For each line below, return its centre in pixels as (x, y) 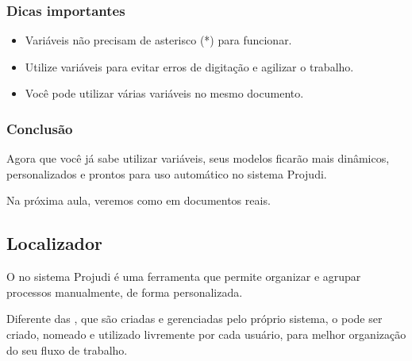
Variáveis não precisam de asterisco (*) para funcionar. (158, 40)
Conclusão (40, 128)
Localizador (55, 243)
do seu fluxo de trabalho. (67, 349)
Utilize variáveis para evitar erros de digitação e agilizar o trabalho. (189, 66)
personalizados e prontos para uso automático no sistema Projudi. (167, 173)
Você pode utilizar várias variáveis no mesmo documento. (164, 93)
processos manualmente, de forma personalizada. (125, 292)
